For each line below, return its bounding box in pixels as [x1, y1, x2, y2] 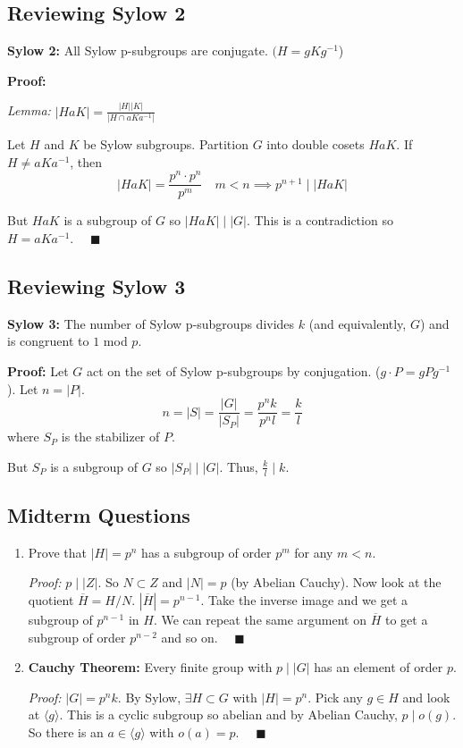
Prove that [28, 542, 87, 561]
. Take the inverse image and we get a [200, 590, 408, 609]
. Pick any [307, 687, 363, 706]
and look [402, 687, 450, 706]
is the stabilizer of [61, 427, 160, 446]
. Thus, [219, 457, 258, 475]
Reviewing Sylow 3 [7, 272, 186, 299]
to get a [384, 609, 428, 628]
